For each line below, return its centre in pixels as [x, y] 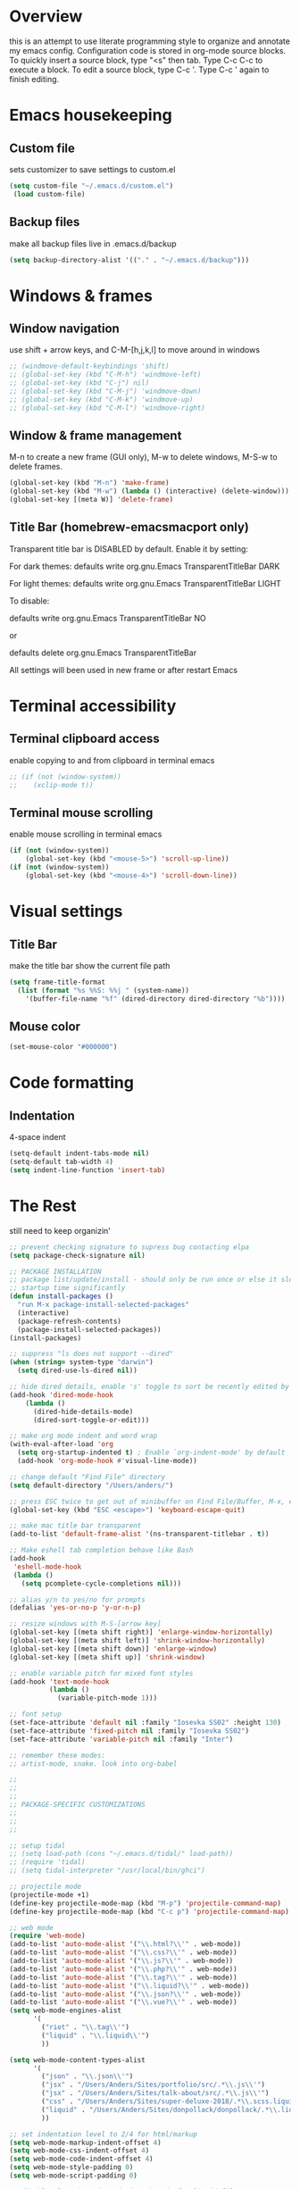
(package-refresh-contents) [70, 1321]
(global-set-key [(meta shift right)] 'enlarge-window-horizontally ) [142, 1632]
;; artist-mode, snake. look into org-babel [93, 1764]
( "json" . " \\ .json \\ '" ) [87, 2077]
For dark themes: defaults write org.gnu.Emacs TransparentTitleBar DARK [145, 566]
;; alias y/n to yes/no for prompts [77, 1600]
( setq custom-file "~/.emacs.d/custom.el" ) [92, 186]
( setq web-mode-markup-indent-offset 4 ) [86, 2143]
